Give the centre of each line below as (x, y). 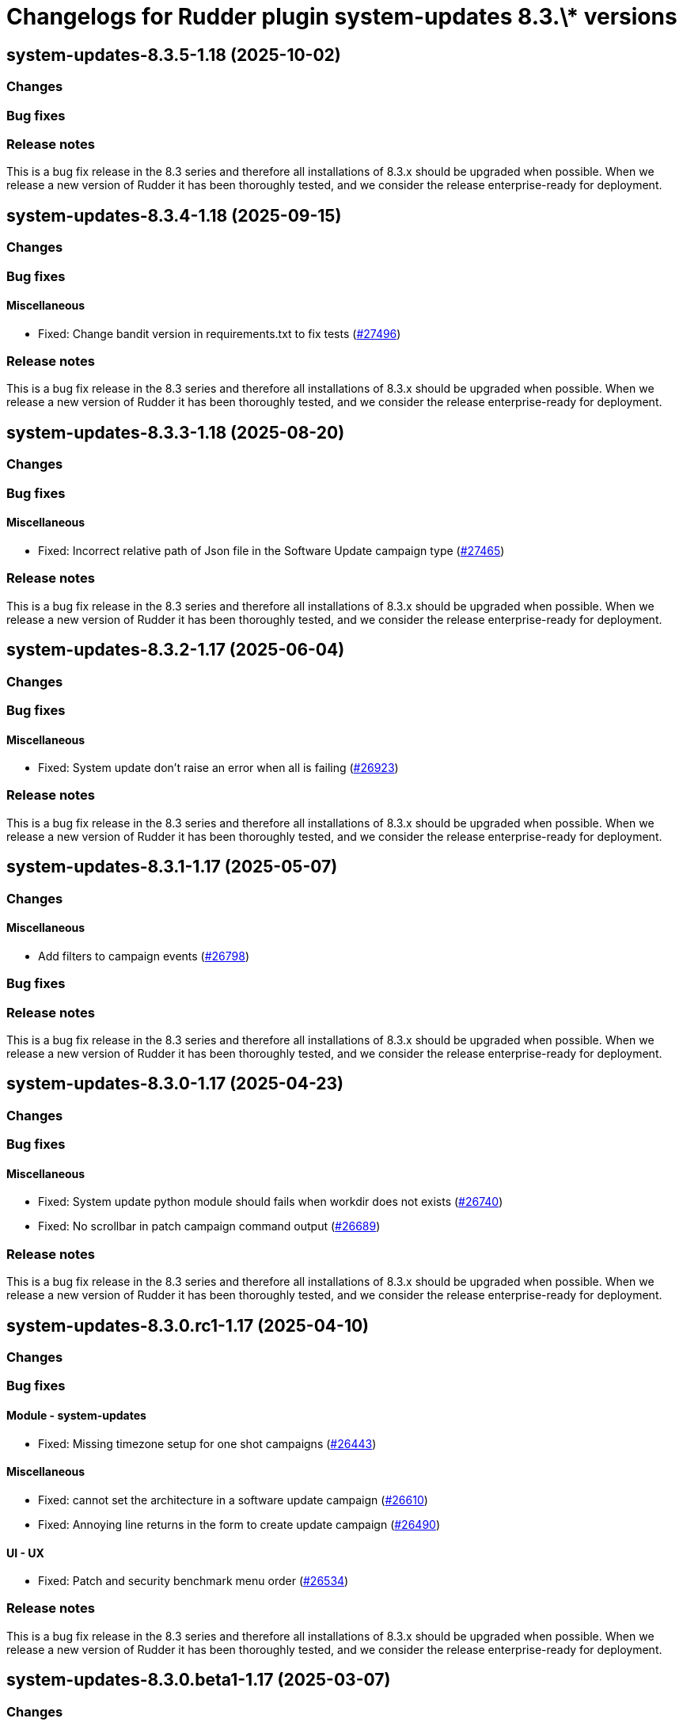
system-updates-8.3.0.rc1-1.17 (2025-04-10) (188, 1325)
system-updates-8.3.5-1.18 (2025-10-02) (174, 55)
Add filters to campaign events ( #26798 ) (144, 956)
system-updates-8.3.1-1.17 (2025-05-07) (172, 867)
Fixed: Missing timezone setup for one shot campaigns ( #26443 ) (207, 1443)
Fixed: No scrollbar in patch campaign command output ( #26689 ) (209, 1226)
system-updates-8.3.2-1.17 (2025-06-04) (176, 650)
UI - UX (25, 1553)
